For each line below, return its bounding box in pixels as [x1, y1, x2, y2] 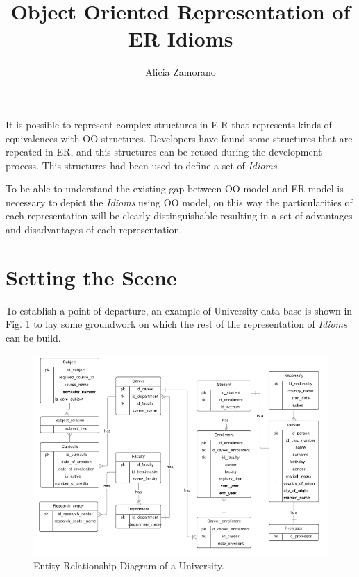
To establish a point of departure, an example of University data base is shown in [6, 303, 353, 317]
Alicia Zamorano [145, 65, 216, 79]
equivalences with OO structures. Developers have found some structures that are [6, 131, 353, 145]
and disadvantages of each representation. [6, 222, 183, 237]
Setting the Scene [6, 262, 177, 291]
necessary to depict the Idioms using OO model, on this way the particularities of [6, 194, 353, 209]
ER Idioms [128, 24, 233, 53]
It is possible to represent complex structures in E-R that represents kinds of [6, 117, 332, 131]
